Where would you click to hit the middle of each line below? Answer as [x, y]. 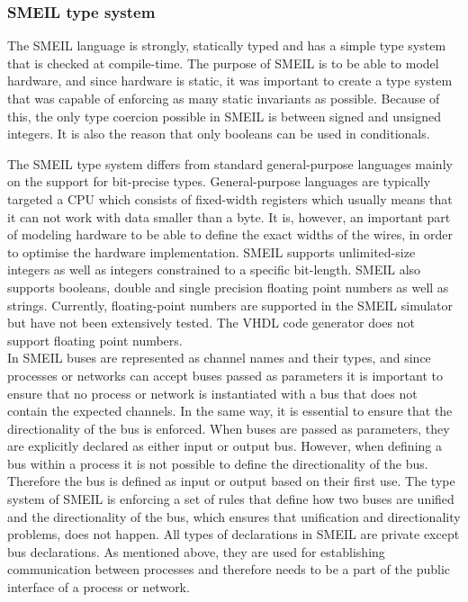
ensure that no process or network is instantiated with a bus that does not [212, 393]
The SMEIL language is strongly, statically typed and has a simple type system [227, 45]
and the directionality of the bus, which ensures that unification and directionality [234, 516]
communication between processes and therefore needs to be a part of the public [229, 569]
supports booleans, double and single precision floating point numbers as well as [228, 287]
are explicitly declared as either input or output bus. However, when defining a [225, 446]
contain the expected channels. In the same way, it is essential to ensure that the [230, 411]
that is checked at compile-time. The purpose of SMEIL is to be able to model [223, 63]
